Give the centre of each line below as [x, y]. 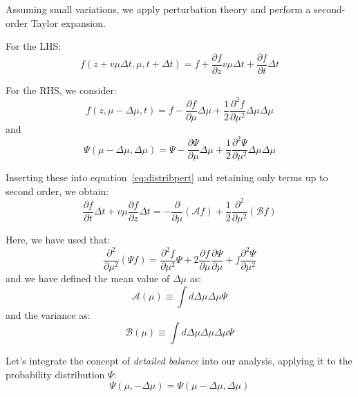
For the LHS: [34, 46]
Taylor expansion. [68, 22]
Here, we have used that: [58, 239]
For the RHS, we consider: [61, 90]
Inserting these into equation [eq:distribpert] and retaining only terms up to [167, 177]
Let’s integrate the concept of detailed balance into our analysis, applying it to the [179, 361]
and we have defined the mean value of [88, 278]
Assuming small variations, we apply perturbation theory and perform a [158, 9]
